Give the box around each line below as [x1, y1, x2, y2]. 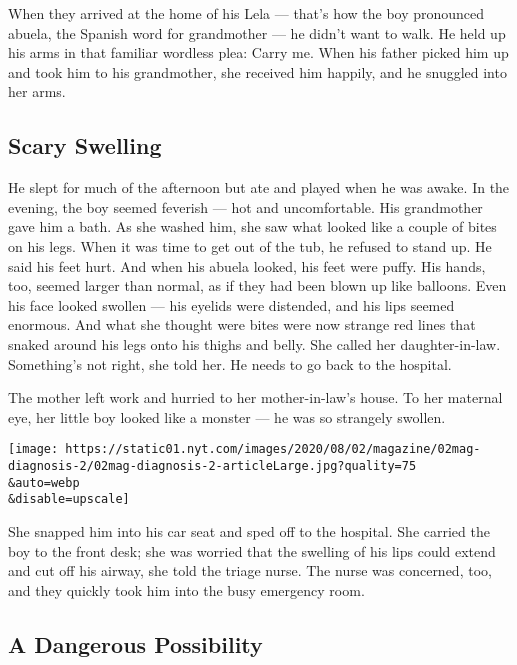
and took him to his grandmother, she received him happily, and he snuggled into [8, 61, 507, 82]
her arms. [8, 81, 66, 102]
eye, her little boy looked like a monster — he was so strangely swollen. [8, 406, 446, 427]
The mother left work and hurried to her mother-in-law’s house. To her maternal [8, 387, 503, 408]
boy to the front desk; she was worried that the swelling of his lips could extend [8, 540, 496, 561]
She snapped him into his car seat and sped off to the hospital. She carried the [8, 520, 490, 541]
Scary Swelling [8, 130, 162, 161]
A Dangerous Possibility [8, 628, 263, 659]
